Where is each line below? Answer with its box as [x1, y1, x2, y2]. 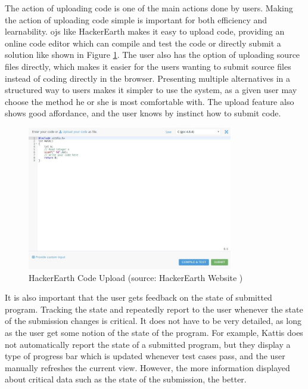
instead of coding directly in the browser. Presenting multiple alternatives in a [5, 72, 291, 84]
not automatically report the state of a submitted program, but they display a [5, 338, 291, 350]
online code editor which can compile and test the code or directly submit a [5, 36, 281, 49]
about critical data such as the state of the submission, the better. [5, 373, 247, 385]
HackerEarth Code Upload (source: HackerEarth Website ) [29, 271, 243, 283]
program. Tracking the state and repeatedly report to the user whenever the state [5, 302, 303, 315]
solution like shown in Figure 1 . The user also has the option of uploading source [5, 48, 300, 61]
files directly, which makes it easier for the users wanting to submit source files [5, 60, 291, 72]
